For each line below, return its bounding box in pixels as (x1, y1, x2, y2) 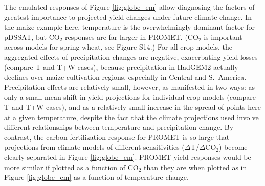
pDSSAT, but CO (4, 31, 60, 42)
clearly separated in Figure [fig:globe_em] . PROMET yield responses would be (4, 151, 251, 162)
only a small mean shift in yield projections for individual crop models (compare (4, 91, 256, 102)
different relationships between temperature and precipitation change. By (4, 122, 234, 132)
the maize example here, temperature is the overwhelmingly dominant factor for (4, 21, 255, 32)
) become (218, 142, 248, 152)
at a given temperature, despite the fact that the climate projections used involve (4, 111, 259, 122)
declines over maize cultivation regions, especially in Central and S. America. (4, 72, 247, 82)
